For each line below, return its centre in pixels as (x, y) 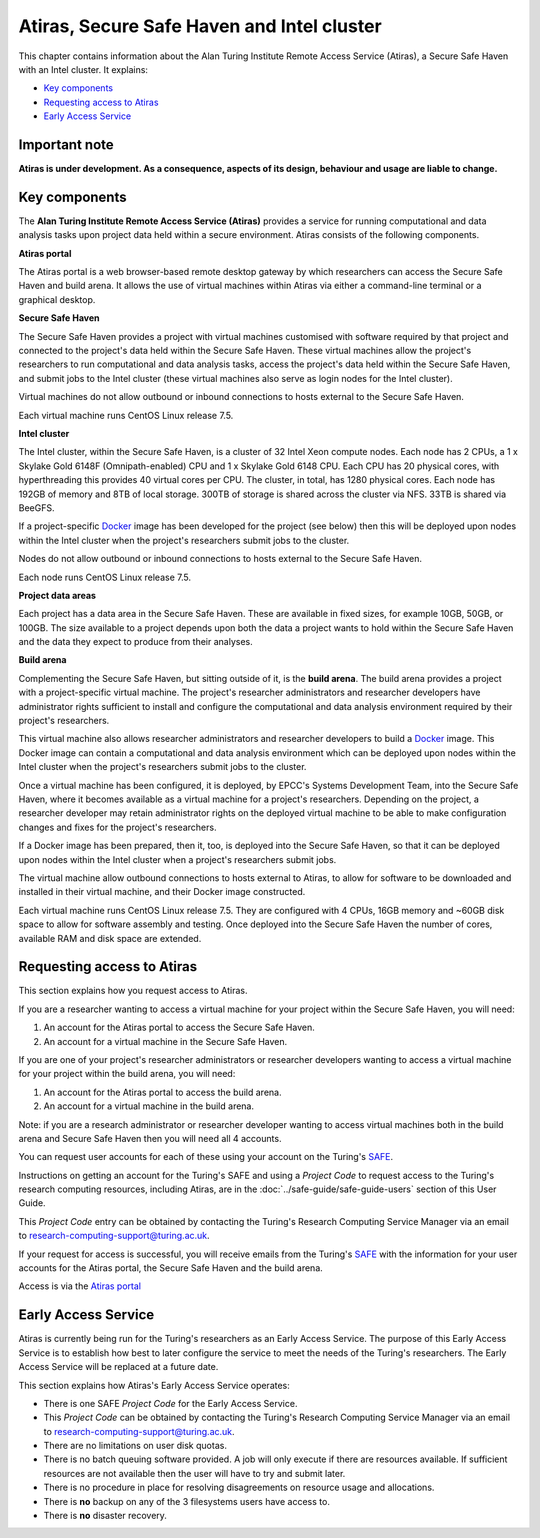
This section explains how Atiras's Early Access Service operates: (154, 1385)
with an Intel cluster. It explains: (83, 69)
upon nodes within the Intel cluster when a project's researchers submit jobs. (177, 859)
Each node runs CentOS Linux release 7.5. (105, 577)
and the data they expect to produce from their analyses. (136, 642)
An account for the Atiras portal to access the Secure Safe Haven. (179, 1027)
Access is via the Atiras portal (80, 1286)
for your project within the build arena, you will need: (127, 1074)
